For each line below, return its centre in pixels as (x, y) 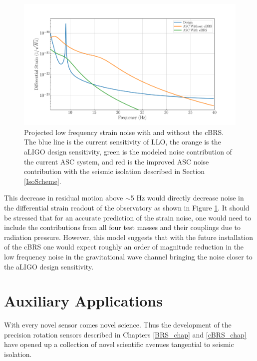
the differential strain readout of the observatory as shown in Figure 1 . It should (127, 207)
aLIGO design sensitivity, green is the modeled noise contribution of (128, 151)
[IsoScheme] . (43, 181)
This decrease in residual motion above (64, 198)
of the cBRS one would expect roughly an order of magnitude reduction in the (124, 247)
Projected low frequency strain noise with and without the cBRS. (124, 132)
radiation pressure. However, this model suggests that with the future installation (128, 237)
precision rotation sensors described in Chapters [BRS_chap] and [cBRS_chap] (125, 334)
